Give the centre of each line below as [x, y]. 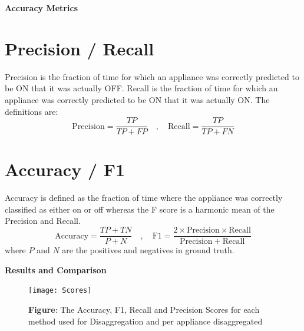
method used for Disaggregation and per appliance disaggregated [146, 321]
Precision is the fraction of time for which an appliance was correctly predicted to [152, 76]
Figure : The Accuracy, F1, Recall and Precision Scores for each [144, 309]
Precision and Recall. [43, 221]
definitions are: [32, 111]
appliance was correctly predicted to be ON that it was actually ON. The [137, 99]
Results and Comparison [56, 269]
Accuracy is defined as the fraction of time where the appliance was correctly [144, 198]
